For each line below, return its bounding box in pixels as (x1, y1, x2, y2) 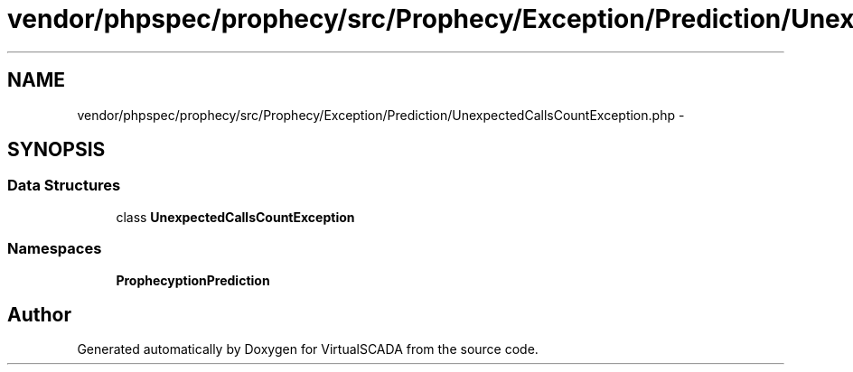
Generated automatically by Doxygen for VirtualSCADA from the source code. (77, 341, 539, 358)
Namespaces (7, 239, 102, 258)
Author (7, 302, 71, 326)
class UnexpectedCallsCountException (116, 209, 355, 225)
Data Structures (7, 176, 121, 195)
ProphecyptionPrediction (116, 272, 270, 288)
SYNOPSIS (7, 138, 106, 162)
